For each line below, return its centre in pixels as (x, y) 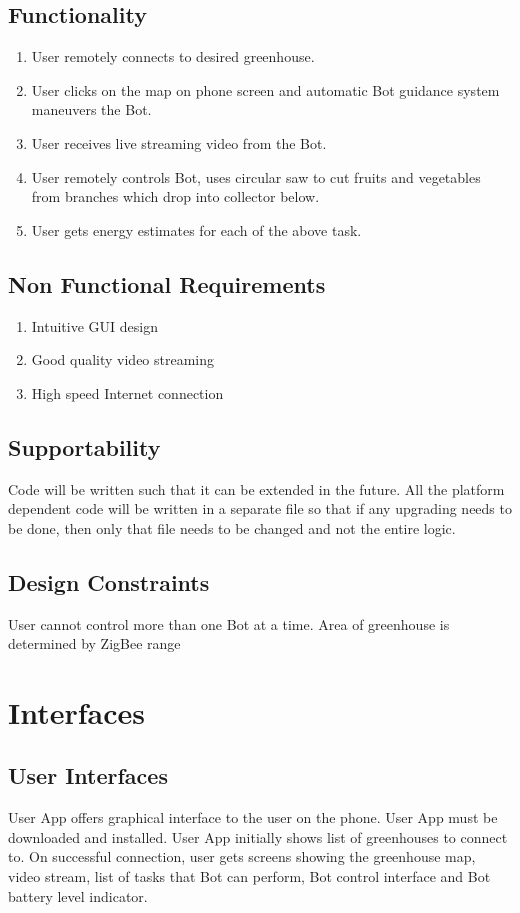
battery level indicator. (78, 895)
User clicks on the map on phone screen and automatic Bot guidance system (265, 89)
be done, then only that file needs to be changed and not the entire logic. (232, 527)
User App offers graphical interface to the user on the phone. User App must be (253, 817)
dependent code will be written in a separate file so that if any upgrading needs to (260, 508)
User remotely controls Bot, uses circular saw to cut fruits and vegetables (256, 176)
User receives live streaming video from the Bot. (179, 142)
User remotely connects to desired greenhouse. (173, 56)
